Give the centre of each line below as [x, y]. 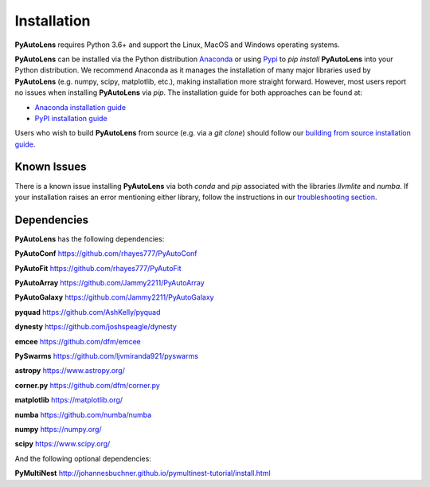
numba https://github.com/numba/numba [83, 414]
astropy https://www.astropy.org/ [70, 371]
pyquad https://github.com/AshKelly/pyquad [88, 312]
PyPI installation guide [71, 118]
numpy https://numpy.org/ [59, 429]
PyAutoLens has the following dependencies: [90, 238]
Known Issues [51, 167]
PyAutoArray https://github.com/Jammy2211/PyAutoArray [109, 283]
